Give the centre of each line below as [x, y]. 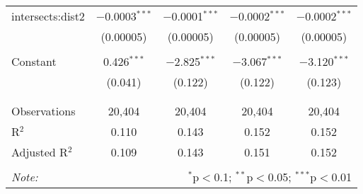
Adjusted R [40, 152]
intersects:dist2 [48, 16]
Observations [44, 111]
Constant [34, 61]
